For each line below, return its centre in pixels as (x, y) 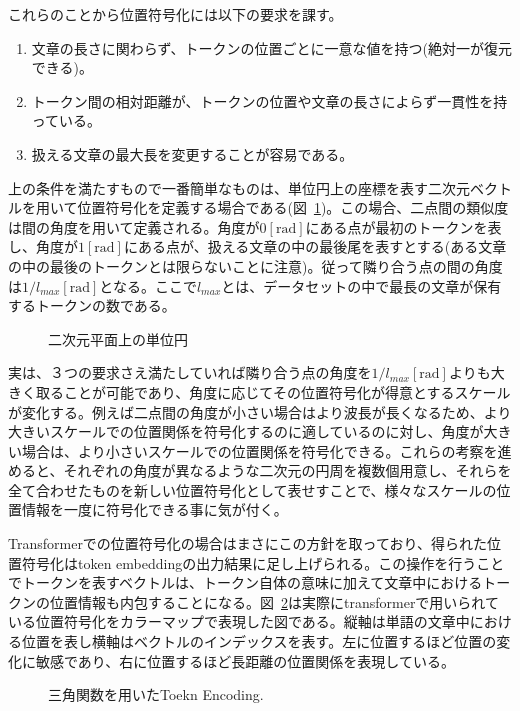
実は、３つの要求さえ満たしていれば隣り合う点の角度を (190, 372)
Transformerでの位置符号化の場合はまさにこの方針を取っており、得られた (247, 543)
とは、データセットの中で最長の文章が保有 (361, 285)
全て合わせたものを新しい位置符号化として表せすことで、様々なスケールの (252, 489)
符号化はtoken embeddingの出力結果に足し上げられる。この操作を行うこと (263, 562)
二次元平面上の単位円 (118, 338)
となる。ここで (148, 285)
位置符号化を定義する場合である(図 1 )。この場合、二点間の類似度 (293, 207)
